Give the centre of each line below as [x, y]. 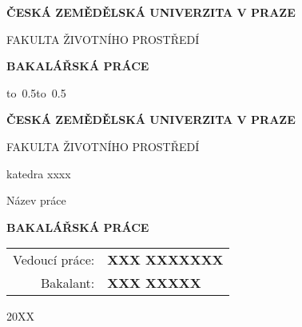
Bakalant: [68, 283]
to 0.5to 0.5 [36, 92]
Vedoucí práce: [54, 260]
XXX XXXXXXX [165, 260]
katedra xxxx [39, 173]
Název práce [36, 200]
